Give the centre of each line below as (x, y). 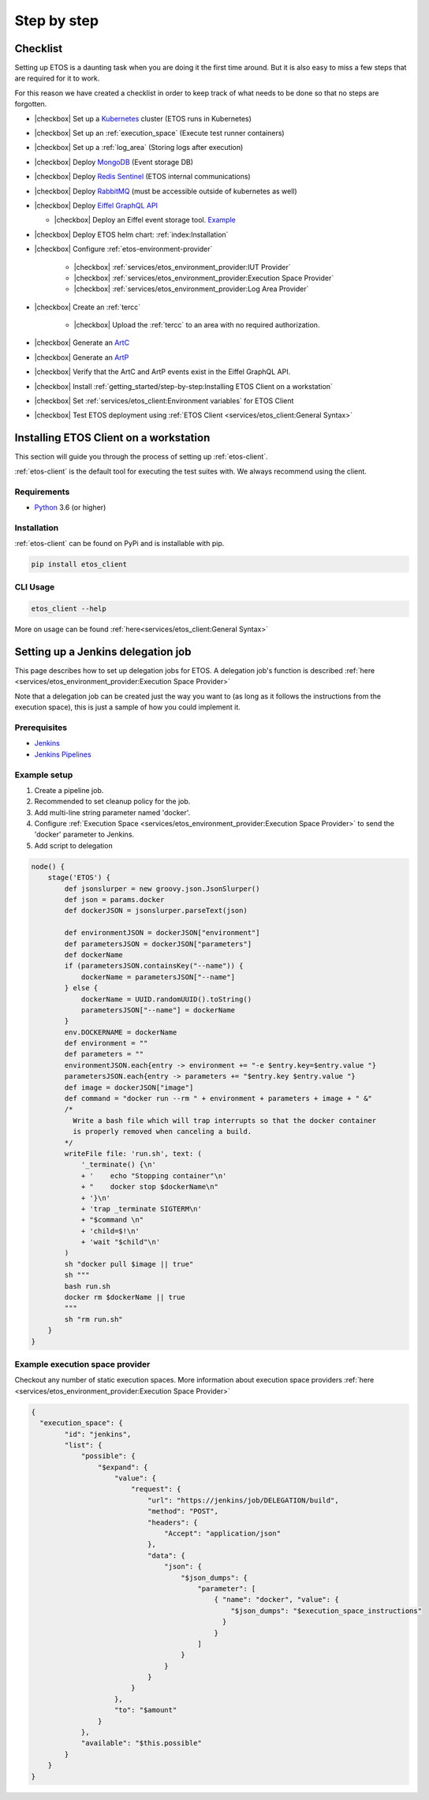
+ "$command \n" (112, 1220)
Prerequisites (41, 728)
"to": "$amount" (146, 1710)
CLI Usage (35, 587)
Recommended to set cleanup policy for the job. (112, 802)
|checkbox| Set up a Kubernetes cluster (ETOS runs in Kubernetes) (143, 118)
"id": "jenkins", (98, 1434)
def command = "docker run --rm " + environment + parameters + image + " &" (218, 1098)
